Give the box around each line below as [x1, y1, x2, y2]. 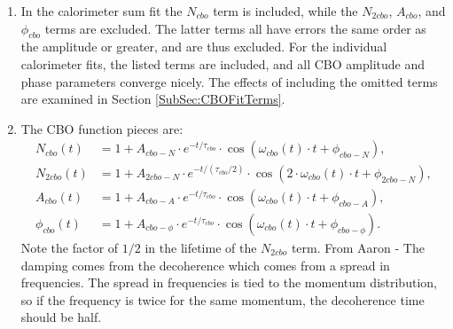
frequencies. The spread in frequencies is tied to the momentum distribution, [20, 273, 437, 292]
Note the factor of [20, 238, 119, 256]
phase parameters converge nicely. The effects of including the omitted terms [20, 72, 438, 90]
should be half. [20, 308, 102, 326]
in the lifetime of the [144, 238, 257, 256]
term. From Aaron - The [291, 238, 425, 256]
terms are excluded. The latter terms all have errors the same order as [44, 19, 426, 37]
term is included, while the [213, 2, 358, 20]
